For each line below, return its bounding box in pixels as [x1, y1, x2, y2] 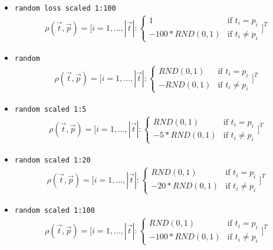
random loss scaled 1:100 [14, 4, 116, 12]
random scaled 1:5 [14, 105, 87, 113]
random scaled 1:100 [14, 206, 95, 215]
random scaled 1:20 [14, 155, 91, 164]
